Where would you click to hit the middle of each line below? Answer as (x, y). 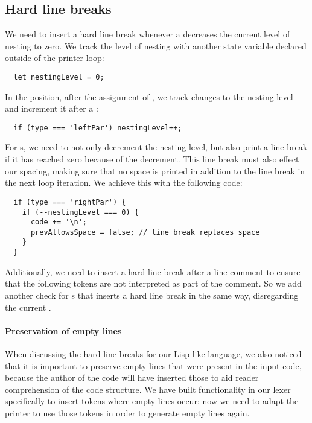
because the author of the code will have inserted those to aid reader (132, 377)
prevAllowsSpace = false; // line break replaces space (145, 232)
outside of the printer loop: (55, 58)
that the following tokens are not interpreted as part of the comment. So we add (153, 283)
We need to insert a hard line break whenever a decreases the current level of (148, 34)
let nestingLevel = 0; (59, 77)
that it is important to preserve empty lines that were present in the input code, (153, 365)
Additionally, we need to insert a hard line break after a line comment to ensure (153, 271)
